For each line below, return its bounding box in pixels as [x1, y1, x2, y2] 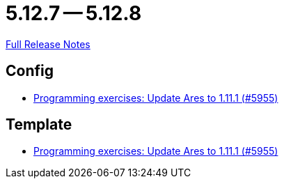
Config [6, 62, 54, 80]
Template [6, 116, 72, 134]
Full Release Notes [6, 38, 90, 50]
